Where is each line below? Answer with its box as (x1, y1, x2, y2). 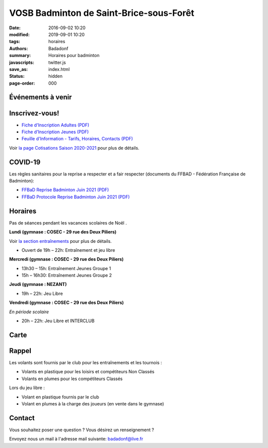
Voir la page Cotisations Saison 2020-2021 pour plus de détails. (9, 145, 139, 151)
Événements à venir (9, 93, 72, 102)
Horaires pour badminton (48, 53, 100, 58)
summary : (9, 53, 31, 58)
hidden (48, 73, 63, 79)
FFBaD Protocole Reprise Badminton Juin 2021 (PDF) (21, 194, 130, 200)
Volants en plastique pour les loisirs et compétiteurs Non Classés (21, 369, 155, 375)
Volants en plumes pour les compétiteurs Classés (21, 376, 123, 382)
